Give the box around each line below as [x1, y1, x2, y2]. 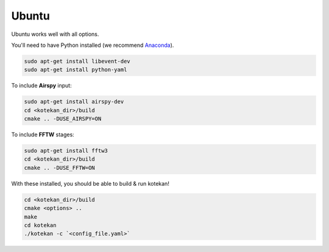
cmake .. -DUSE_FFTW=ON [24, 164, 96, 171]
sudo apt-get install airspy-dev [24, 98, 124, 105]
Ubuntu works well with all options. [11, 30, 99, 38]
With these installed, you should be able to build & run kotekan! [11, 180, 170, 187]
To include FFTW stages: [11, 131, 74, 138]
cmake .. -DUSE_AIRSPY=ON [24, 116, 102, 122]
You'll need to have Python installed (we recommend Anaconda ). [11, 41, 174, 49]
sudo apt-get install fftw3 [24, 147, 108, 155]
